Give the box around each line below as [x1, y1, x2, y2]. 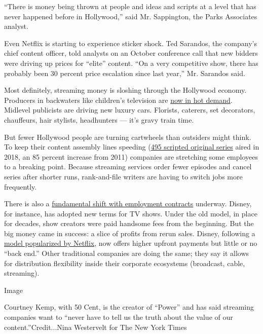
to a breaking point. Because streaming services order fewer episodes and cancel [4, 161, 252, 172]
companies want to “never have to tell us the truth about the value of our [4, 312, 233, 322]
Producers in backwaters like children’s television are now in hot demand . [4, 94, 233, 105]
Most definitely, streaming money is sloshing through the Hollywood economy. [4, 85, 247, 95]
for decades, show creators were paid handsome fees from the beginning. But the [4, 218, 254, 229]
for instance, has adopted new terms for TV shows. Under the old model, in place [4, 208, 257, 218]
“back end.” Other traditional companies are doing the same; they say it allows [4, 248, 249, 258]
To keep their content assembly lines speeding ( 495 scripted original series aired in [4, 141, 259, 152]
